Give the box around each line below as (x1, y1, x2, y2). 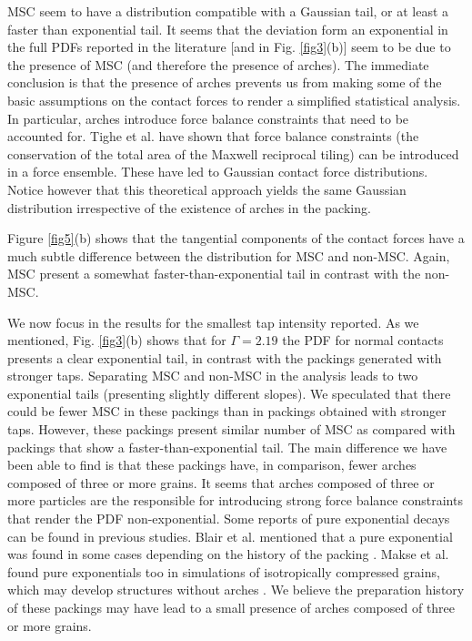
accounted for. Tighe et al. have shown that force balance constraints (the (7, 127, 419, 146)
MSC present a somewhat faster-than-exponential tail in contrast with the (7, 264, 421, 283)
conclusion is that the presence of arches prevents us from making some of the (7, 73, 442, 92)
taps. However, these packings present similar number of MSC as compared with (7, 420, 456, 439)
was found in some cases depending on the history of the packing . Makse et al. (7, 544, 449, 564)
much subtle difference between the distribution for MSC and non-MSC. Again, (7, 246, 450, 265)
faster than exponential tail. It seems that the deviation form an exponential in (7, 19, 448, 38)
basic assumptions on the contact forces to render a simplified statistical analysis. (7, 90, 461, 109)
